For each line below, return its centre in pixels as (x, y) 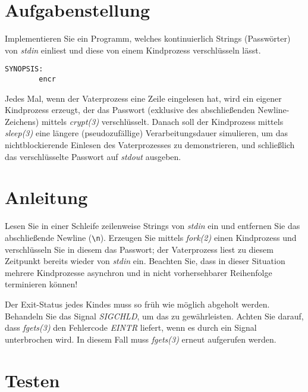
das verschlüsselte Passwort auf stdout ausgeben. (93, 156)
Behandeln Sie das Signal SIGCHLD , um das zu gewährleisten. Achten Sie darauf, (154, 316)
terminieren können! (41, 284)
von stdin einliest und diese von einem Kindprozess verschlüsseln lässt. (133, 50)
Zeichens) (22, 121)
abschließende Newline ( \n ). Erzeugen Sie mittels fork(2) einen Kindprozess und (151, 237)
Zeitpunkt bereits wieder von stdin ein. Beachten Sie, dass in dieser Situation (145, 261)
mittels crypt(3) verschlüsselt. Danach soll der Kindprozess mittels (162, 121)
